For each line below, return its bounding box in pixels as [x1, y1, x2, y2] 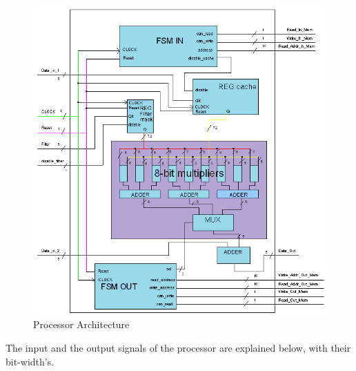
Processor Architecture [33, 317, 130, 332]
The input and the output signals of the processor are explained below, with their [6, 341, 351, 355]
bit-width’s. [6, 354, 55, 368]
